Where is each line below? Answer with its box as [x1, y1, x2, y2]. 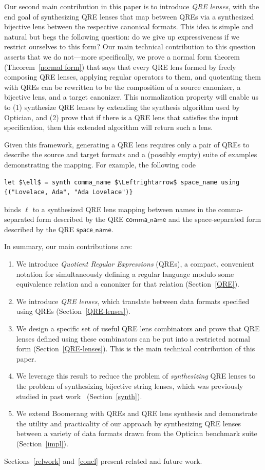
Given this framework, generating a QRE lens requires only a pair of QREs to [4, 139, 250, 149]
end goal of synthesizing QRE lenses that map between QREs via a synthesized [4, 11, 254, 22]
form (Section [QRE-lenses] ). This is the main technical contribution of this [16, 343, 255, 354]
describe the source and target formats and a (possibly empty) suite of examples [4, 149, 257, 160]
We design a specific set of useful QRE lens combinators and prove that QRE [16, 323, 260, 334]
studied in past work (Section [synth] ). [16, 390, 142, 401]
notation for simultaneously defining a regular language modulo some [16, 268, 234, 279]
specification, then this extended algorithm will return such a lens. [4, 122, 213, 133]
